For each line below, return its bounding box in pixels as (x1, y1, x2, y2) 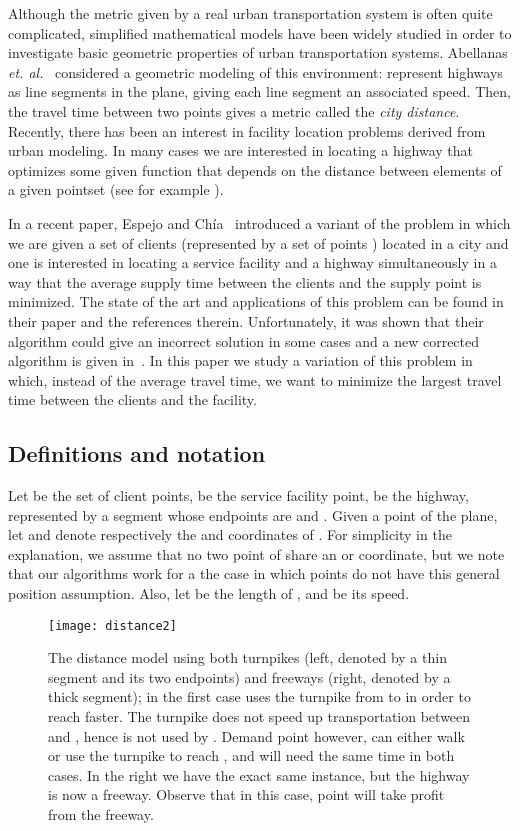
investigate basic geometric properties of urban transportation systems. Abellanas (8, 42, 508, 63)
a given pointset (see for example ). (8, 179, 224, 200)
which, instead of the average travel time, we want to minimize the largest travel (8, 369, 502, 390)
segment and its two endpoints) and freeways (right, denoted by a (48, 666, 451, 687)
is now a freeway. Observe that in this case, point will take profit (48, 784, 445, 805)
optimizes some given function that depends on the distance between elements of (8, 159, 502, 180)
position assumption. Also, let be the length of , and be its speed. (8, 583, 410, 604)
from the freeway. (48, 804, 154, 825)
